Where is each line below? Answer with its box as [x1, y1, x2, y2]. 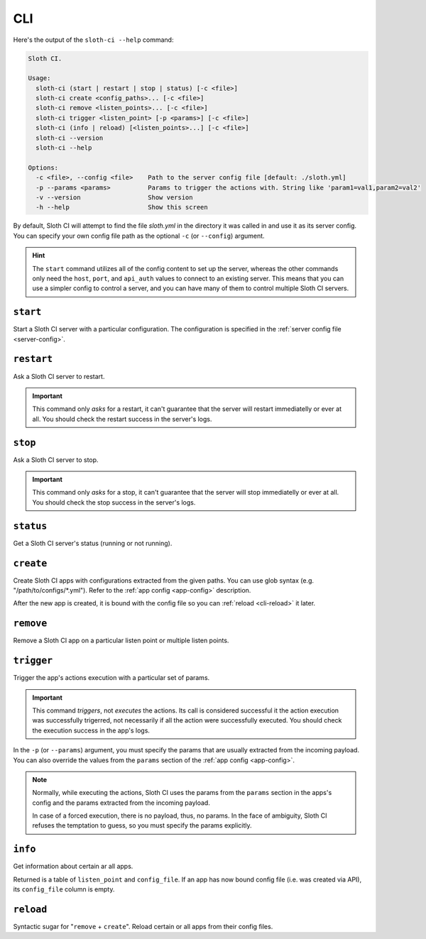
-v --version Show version [35, 194, 193, 202]
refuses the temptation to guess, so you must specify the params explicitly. [32, 821, 252, 830]
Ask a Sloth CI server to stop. [13, 455, 99, 464]
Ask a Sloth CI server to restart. [13, 372, 105, 380]
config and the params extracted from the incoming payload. [32, 798, 211, 807]
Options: [28, 163, 59, 172]
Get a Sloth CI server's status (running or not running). [13, 539, 173, 547]
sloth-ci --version [35, 133, 104, 142]
